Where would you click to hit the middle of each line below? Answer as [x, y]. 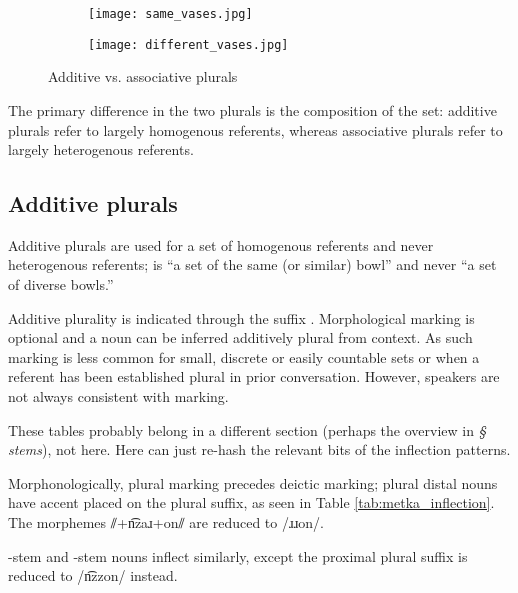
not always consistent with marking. [118, 396]
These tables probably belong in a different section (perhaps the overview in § [247, 429]
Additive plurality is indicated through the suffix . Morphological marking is [241, 317]
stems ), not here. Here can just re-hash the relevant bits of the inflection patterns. [259, 449]
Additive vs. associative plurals [143, 76]
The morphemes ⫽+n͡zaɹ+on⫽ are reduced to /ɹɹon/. [166, 522]
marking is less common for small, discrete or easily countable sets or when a [244, 356]
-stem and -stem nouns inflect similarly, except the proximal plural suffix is [238, 555]
